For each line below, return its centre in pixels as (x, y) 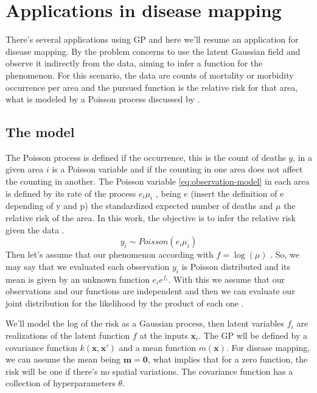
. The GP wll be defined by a (253, 335)
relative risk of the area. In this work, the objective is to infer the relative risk (151, 218)
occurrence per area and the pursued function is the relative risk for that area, (152, 87)
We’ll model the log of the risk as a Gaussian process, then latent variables (145, 323)
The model (40, 132)
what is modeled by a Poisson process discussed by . (103, 99)
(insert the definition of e (237, 193)
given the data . (35, 229)
